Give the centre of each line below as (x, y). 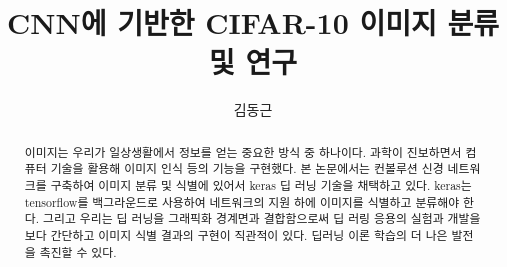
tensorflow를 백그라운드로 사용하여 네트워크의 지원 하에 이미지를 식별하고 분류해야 (242, 201)
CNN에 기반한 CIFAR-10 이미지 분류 (253, 22)
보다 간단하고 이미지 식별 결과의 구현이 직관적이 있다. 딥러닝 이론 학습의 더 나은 (236, 234)
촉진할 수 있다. (78, 251)
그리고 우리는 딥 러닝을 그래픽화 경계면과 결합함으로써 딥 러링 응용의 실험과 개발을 (262, 218)
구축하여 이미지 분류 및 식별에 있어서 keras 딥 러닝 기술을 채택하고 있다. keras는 (261, 185)
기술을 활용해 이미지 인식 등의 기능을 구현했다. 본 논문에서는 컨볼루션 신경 (247, 168)
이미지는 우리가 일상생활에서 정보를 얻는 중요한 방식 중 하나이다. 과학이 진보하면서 (243, 151)
